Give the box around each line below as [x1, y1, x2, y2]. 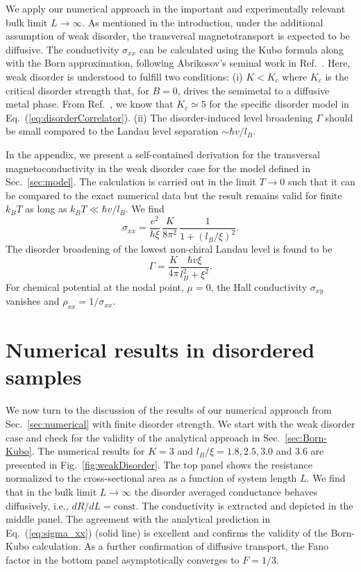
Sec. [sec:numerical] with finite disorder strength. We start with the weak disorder [6, 417, 355, 430]
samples [6, 362, 82, 391]
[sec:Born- [285, 430, 327, 444]
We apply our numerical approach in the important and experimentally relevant [6, 1, 346, 15]
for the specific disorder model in [209, 96, 349, 111]
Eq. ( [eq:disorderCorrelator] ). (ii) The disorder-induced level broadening [6, 110, 313, 124]
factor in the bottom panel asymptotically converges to [6, 552, 240, 566]
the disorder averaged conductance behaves [134, 484, 318, 498]
